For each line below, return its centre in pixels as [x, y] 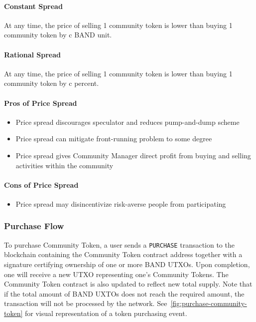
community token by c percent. [52, 83]
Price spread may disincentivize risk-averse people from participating [121, 203]
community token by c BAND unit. [58, 35]
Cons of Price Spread [41, 184]
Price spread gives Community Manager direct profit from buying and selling [133, 155]
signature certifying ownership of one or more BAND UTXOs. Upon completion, [127, 264]
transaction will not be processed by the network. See [86, 303]
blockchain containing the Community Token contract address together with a [123, 254]
